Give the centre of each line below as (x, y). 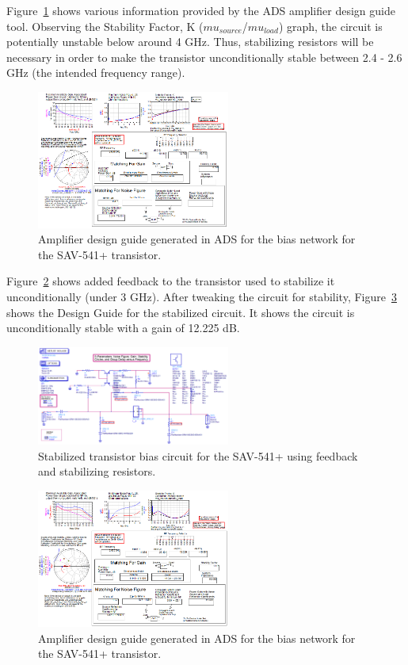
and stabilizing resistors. (97, 471)
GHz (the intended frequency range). (96, 73)
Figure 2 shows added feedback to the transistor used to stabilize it (171, 281)
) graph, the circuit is (330, 26)
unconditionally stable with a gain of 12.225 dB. (123, 328)
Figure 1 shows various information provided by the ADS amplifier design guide (201, 10)
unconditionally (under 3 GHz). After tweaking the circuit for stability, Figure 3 (202, 296)
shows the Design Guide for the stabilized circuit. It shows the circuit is (181, 312)
